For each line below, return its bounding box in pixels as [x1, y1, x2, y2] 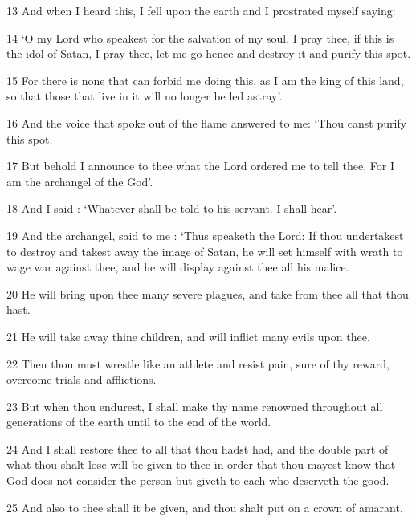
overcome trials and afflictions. [6, 371, 157, 388]
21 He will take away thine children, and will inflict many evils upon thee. [6, 328, 370, 344]
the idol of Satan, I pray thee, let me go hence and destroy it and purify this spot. [6, 45, 411, 62]
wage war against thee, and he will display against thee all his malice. [6, 258, 349, 275]
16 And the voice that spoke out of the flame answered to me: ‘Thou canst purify [6, 114, 407, 131]
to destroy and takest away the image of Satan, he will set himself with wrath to [6, 242, 403, 259]
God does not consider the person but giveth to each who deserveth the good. [6, 472, 389, 489]
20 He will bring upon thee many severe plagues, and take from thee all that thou [6, 285, 409, 302]
